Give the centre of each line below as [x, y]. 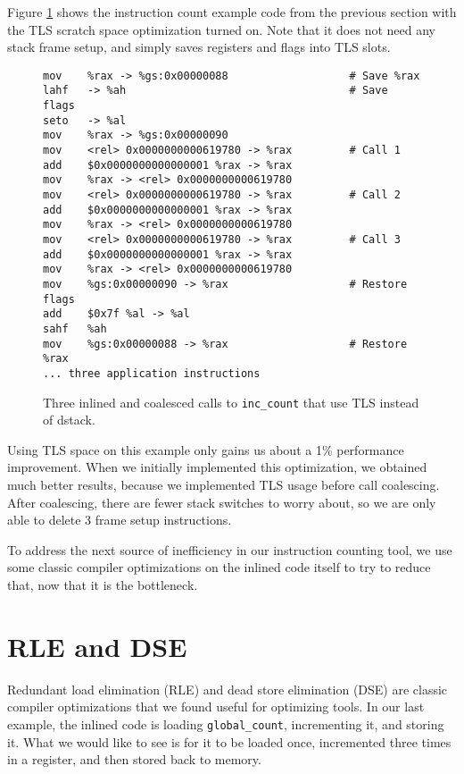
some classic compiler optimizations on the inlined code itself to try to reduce [219, 567]
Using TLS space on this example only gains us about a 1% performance [206, 449]
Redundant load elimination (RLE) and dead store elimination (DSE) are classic [228, 689]
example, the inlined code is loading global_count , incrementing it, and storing [226, 724]
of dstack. [69, 420]
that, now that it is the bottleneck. [103, 584]
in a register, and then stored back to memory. [134, 759]
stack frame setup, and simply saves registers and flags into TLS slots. [199, 47]
